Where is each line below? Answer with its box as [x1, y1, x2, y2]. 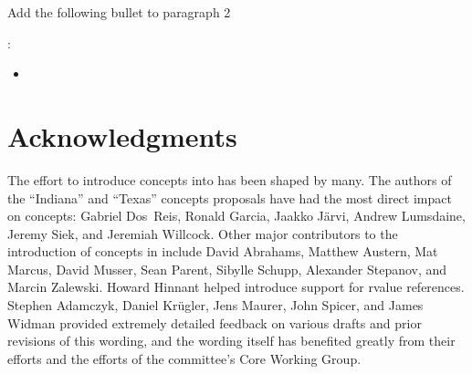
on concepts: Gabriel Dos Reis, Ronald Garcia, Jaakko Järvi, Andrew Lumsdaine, [7, 206, 466, 225]
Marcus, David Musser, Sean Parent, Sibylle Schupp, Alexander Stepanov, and [7, 259, 447, 278]
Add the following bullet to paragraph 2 [7, 3, 231, 21]
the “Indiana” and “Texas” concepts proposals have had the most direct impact [7, 188, 452, 207]
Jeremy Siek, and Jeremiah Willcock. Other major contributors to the [7, 223, 398, 243]
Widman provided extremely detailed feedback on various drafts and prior [7, 313, 422, 332]
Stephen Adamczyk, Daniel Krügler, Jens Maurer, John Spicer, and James [7, 296, 424, 315]
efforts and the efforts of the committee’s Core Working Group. [7, 348, 362, 368]
